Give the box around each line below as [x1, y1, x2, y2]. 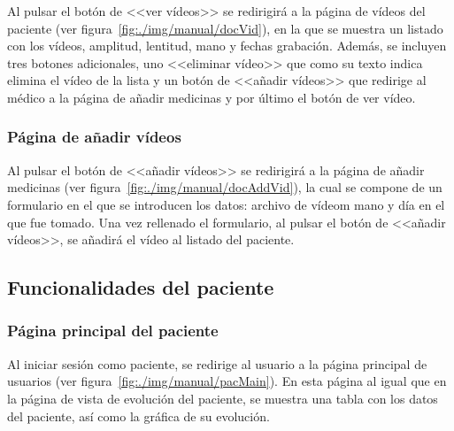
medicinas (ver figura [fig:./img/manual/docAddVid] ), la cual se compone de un [7, 178, 442, 196]
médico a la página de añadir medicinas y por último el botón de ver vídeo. [7, 88, 416, 106]
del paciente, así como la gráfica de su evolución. [7, 406, 270, 425]
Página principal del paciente [7, 319, 219, 342]
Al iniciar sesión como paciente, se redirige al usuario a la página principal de [7, 354, 427, 373]
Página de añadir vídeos [7, 126, 181, 148]
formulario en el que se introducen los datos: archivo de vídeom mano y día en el [7, 195, 445, 213]
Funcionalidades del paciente [7, 273, 274, 301]
